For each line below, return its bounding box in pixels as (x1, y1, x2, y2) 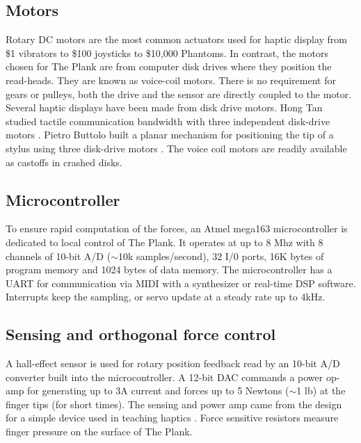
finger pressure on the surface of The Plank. (6, 424, 193, 439)
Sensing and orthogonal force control (6, 323, 276, 345)
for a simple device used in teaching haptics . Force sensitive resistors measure (6, 410, 339, 425)
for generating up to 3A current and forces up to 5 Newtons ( (27, 383, 289, 398)
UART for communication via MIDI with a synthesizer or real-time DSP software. (6, 275, 356, 290)
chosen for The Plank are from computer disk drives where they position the (6, 59, 332, 74)
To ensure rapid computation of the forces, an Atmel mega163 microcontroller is (6, 221, 348, 236)
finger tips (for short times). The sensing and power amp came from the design (6, 396, 342, 411)
